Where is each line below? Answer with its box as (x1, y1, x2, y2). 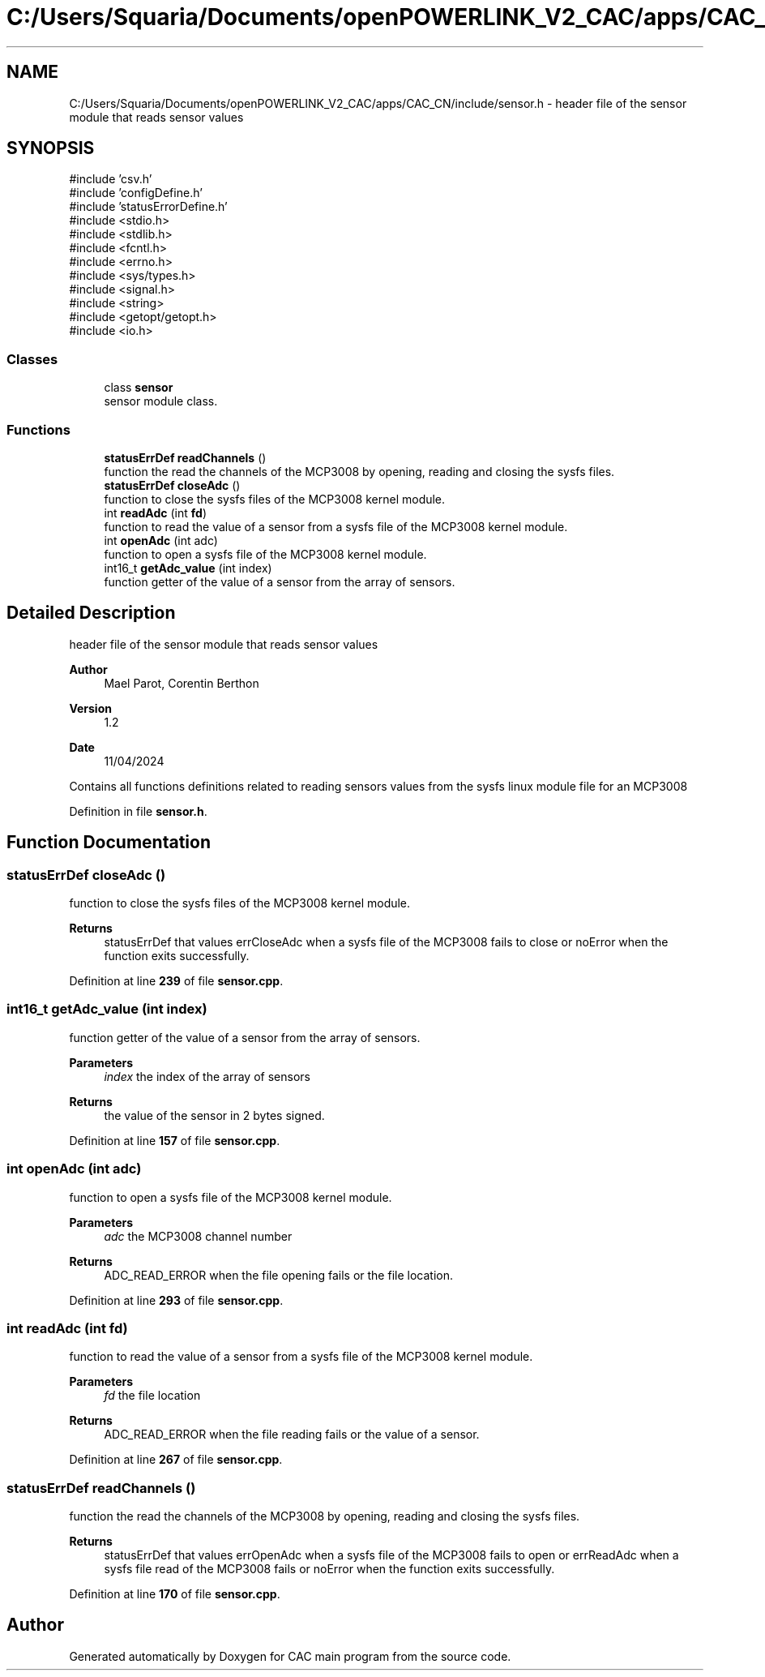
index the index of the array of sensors (104, 1069, 310, 1083)
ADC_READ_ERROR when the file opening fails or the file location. (104, 1267, 453, 1282)
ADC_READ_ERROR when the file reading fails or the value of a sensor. (104, 1427, 480, 1442)
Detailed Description (6, 603, 176, 624)
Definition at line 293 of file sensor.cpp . (69, 1293, 284, 1307)
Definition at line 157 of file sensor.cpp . (69, 1133, 280, 1147)
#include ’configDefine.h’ (69, 186, 203, 200)
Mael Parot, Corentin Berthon (104, 676, 259, 690)
